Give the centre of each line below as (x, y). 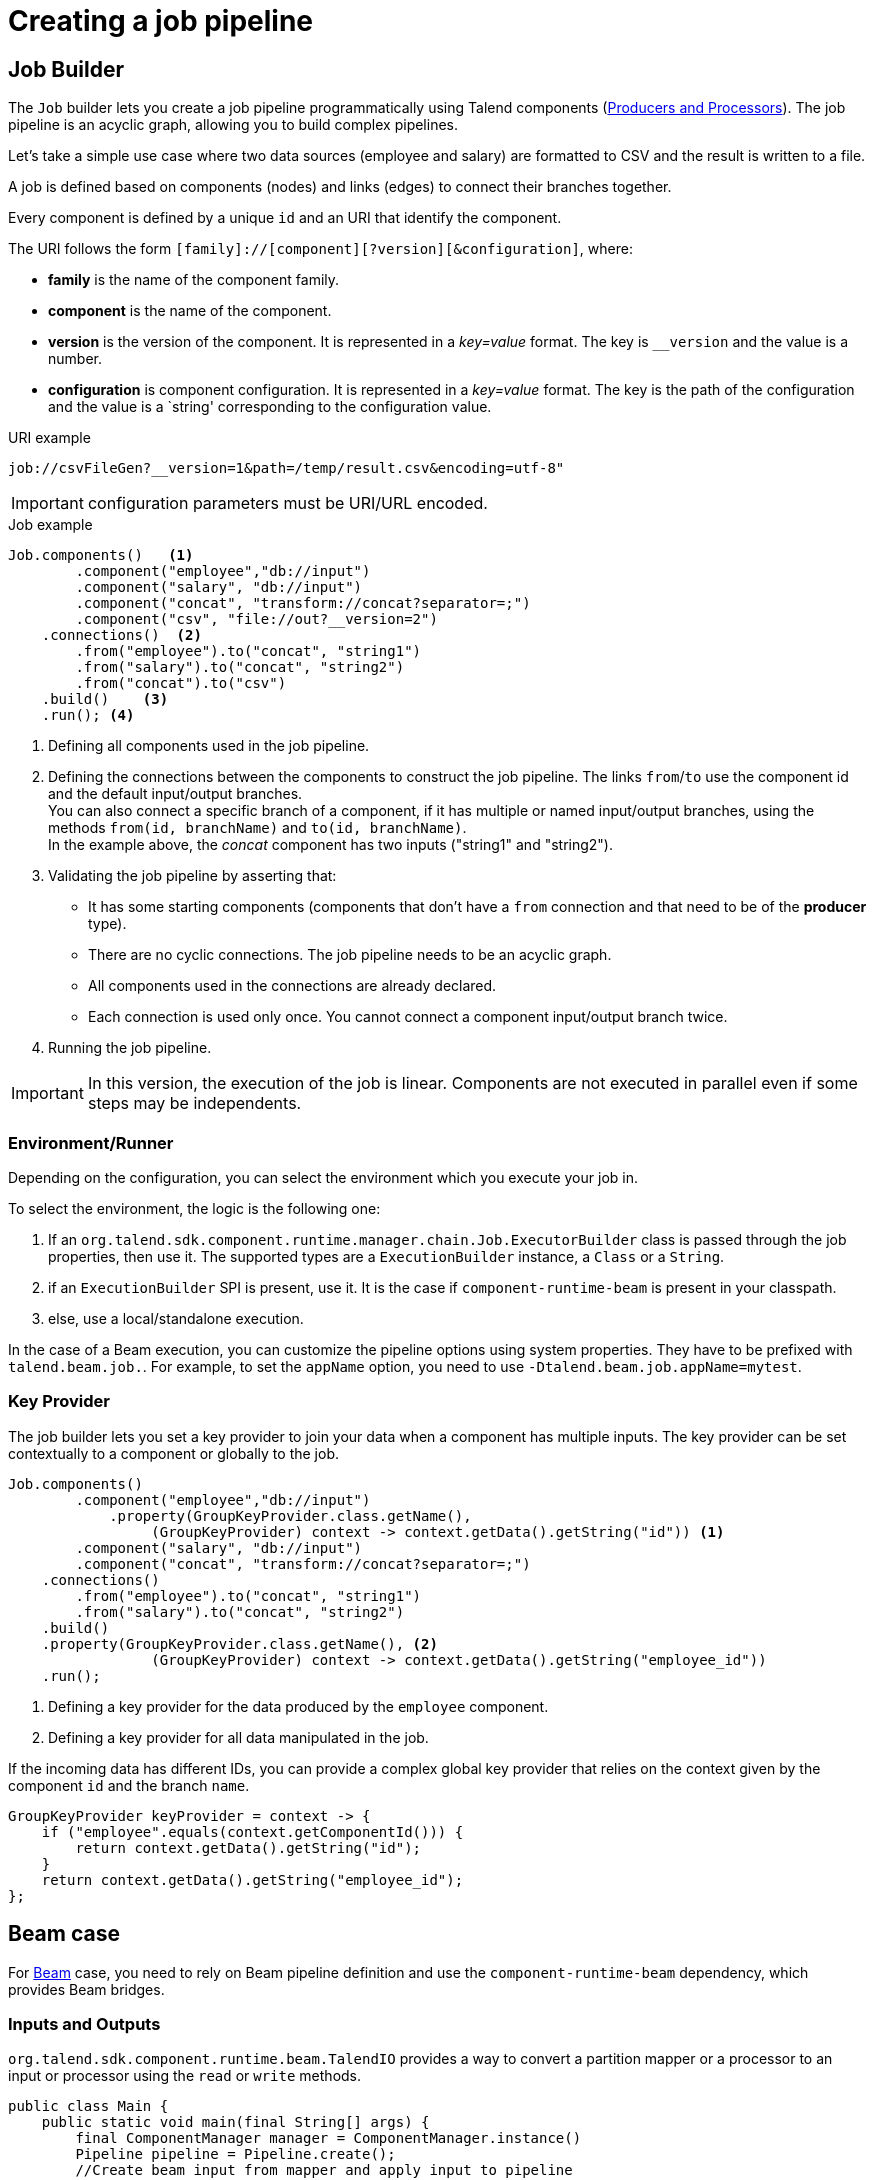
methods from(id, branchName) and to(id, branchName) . (257, 828)
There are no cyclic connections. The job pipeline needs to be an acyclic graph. (350, 955)
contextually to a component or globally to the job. (173, 1453)
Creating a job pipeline (161, 21)
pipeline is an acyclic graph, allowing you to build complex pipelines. (233, 125)
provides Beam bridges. (86, 1989)
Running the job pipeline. (130, 1048)
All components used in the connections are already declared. (292, 986)
